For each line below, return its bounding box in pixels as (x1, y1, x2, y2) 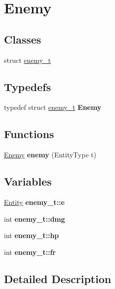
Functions (4, 126, 54, 142)
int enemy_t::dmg (4, 213, 65, 224)
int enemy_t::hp (4, 230, 59, 241)
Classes (4, 31, 41, 47)
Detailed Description (4, 271, 112, 286)
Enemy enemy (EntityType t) (4, 149, 96, 160)
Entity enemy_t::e (4, 196, 65, 207)
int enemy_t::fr (4, 246, 56, 257)
